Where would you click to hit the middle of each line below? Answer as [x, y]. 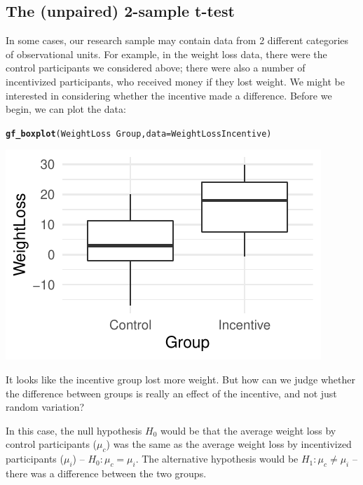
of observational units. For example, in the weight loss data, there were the [166, 54]
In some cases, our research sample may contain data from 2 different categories [177, 40]
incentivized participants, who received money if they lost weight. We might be [175, 81]
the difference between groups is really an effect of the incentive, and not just [171, 393]
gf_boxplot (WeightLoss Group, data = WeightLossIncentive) [139, 134]
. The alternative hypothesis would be [217, 459]
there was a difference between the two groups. [106, 473]
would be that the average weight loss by [248, 430]
